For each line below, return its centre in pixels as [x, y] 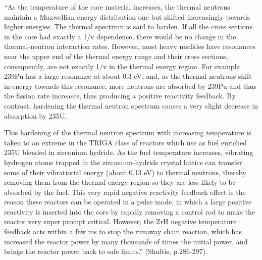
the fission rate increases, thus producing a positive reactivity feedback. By [120, 96]
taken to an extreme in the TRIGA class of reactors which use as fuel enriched [126, 142]
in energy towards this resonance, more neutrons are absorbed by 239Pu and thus [130, 86]
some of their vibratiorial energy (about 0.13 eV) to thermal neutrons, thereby [125, 172]
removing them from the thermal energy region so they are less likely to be [120, 182]
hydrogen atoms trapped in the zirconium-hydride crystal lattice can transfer [123, 162]
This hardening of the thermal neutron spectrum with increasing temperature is [128, 133]
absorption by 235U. [36, 115]
